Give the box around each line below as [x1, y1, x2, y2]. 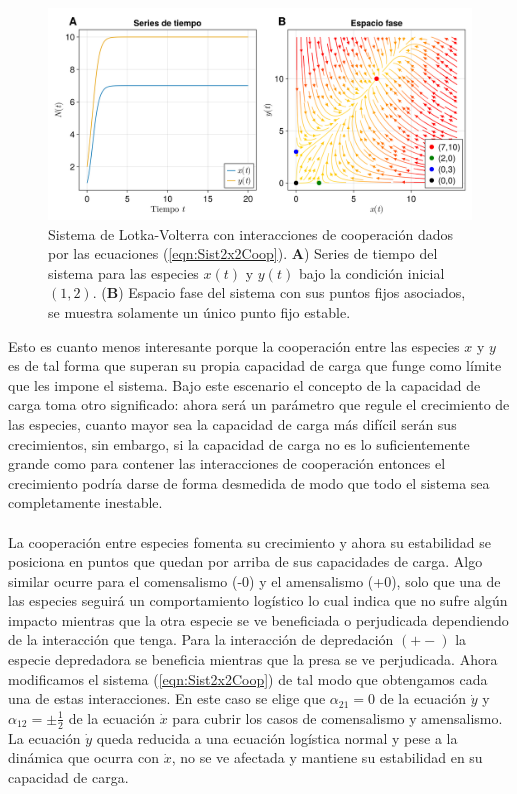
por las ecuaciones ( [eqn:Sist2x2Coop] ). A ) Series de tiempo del [48, 243, 438, 264]
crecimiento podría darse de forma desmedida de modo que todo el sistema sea [8, 472, 490, 493]
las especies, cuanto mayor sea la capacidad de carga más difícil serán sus [8, 413, 457, 434]
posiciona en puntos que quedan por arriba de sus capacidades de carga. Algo [8, 551, 483, 572]
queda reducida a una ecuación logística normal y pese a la [96, 727, 458, 748]
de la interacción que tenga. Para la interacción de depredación [8, 629, 394, 650]
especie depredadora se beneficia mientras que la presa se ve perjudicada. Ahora [8, 649, 498, 670]
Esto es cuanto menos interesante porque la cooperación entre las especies [8, 335, 460, 356]
